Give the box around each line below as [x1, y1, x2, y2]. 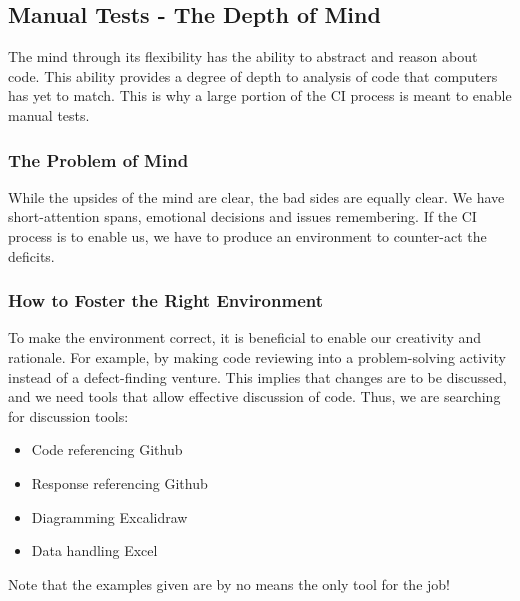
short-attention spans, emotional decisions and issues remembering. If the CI [8, 206, 477, 227]
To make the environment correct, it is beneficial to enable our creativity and [8, 327, 482, 348]
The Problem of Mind [8, 147, 189, 172]
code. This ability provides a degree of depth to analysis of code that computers [8, 65, 498, 86]
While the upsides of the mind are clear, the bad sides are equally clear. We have [8, 186, 505, 207]
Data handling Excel [31, 540, 158, 561]
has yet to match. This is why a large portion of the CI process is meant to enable [8, 85, 512, 106]
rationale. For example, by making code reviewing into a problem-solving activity [8, 346, 506, 367]
